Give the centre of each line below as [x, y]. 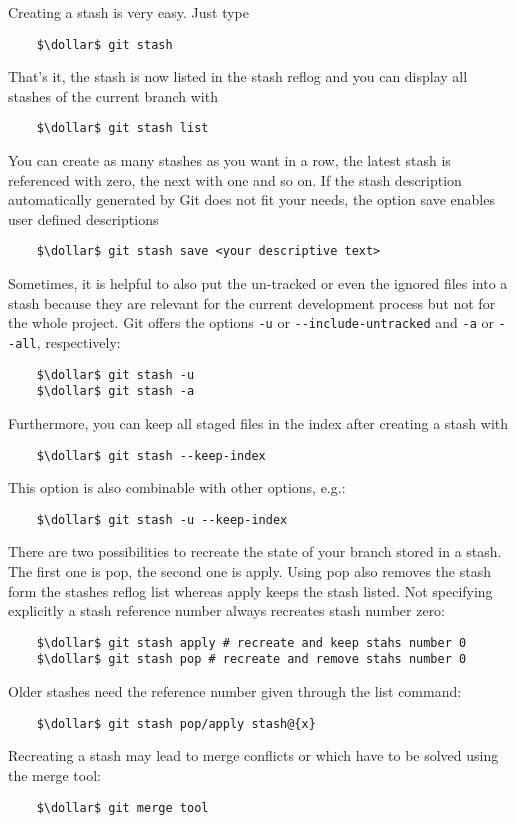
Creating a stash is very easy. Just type [128, 12]
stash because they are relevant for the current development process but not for [252, 302]
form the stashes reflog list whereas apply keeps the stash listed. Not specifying [250, 590]
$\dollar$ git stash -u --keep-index [162, 519]
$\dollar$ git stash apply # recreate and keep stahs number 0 [251, 642]
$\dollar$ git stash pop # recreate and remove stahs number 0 [251, 659]
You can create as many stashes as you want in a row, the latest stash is [229, 160]
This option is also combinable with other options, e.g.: [177, 487]
